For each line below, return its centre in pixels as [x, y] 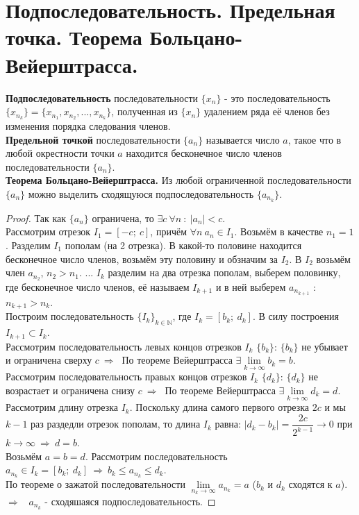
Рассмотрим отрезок [48, 231]
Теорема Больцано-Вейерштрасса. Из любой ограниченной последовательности [178, 180]
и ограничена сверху [49, 360]
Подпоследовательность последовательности [102, 98]
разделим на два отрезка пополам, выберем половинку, [224, 272]
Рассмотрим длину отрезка [62, 407]
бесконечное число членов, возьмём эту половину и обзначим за [142, 259]
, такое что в [315, 139]
